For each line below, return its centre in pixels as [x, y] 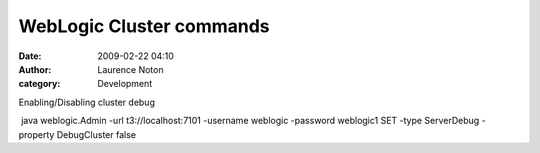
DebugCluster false [96, 134]
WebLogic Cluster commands [144, 26]
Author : [35, 69]
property [36, 134]
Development [125, 84]
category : [39, 84]
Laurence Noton [130, 69]
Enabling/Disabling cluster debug [86, 102]
